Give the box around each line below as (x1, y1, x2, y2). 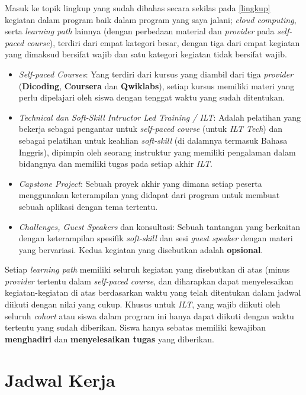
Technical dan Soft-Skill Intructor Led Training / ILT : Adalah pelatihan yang (18, 111, 301, 123)
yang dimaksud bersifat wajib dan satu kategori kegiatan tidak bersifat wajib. (5, 48, 287, 60)
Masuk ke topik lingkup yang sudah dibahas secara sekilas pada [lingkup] (5, 2, 270, 14)
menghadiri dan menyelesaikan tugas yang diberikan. (5, 332, 214, 345)
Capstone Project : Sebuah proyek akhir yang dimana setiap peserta (18, 177, 262, 189)
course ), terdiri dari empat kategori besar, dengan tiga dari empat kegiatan (27, 36, 300, 48)
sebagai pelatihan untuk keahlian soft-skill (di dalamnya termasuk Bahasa (18, 134, 288, 146)
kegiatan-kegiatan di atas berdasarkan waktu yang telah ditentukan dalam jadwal (5, 286, 301, 299)
